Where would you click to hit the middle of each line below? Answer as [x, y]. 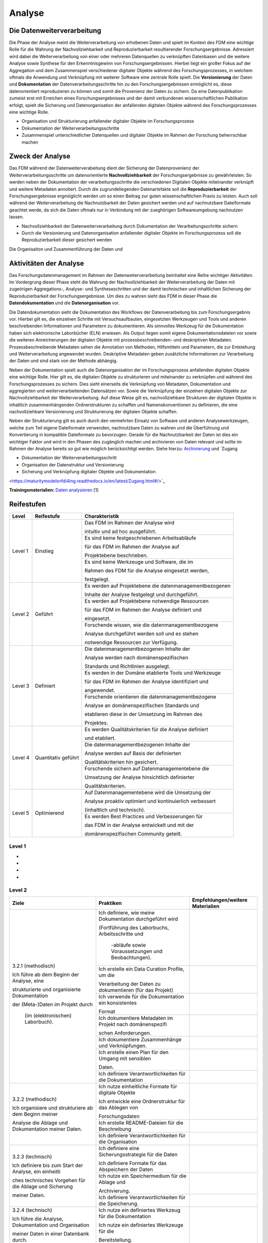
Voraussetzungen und [137, 951]
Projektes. [97, 722]
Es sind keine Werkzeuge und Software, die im [139, 562]
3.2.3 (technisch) [32, 1156]
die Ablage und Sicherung [42, 1186]
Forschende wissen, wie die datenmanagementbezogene [151, 625]
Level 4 [21, 757]
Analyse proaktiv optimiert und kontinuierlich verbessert [150, 801]
